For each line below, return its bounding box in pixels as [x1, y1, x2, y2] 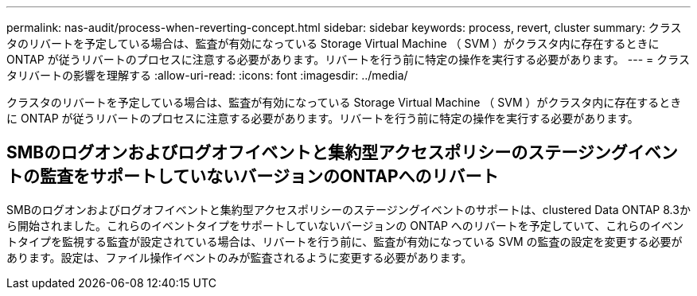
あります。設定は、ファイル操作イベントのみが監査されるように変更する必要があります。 [6, 250, 473, 264]
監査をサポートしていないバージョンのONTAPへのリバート [39, 166, 499, 187]
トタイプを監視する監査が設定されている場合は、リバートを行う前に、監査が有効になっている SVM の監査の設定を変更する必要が [6, 234, 683, 248]
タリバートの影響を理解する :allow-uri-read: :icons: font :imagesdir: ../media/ [6, 68, 408, 82]
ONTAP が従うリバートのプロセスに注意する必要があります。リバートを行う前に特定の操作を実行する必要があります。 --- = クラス [6, 53, 690, 66]
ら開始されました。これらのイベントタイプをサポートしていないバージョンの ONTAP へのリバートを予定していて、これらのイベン [6, 218, 684, 232]
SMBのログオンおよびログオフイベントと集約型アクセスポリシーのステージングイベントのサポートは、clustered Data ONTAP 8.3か [6, 202, 691, 216]
